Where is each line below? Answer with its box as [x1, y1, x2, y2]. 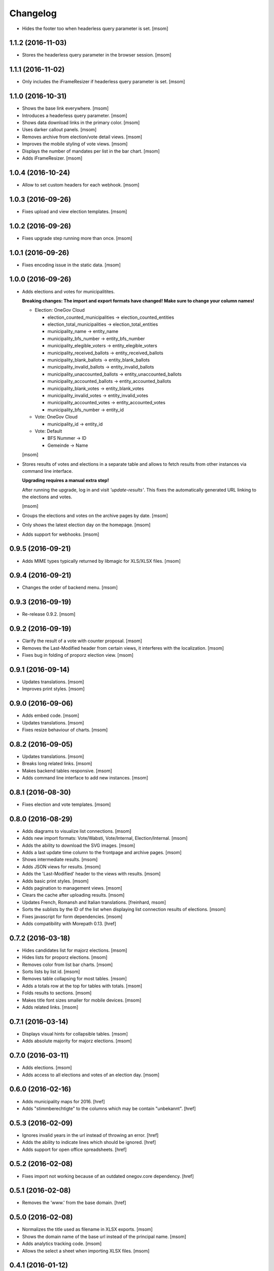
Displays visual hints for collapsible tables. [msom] [22, 1031, 128, 1037]
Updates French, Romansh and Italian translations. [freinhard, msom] [22, 899, 166, 905]
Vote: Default [35, 428, 62, 434]
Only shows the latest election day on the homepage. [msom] [22, 522, 151, 528]
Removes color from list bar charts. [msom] [22, 961, 113, 967]
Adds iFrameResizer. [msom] [22, 155, 83, 161]
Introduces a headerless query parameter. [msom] [22, 112, 128, 118]
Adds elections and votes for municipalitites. [22, 288, 115, 294]
